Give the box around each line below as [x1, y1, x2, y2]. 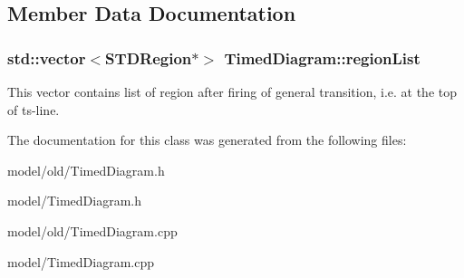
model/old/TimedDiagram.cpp [7, 221, 178, 240]
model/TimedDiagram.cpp [7, 252, 155, 271]
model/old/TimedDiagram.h [7, 160, 165, 179]
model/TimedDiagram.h [7, 191, 142, 210]
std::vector [7, 46, 86, 69]
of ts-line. [7, 100, 60, 119]
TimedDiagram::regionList [224, 46, 420, 69]
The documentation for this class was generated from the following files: [7, 130, 407, 149]
